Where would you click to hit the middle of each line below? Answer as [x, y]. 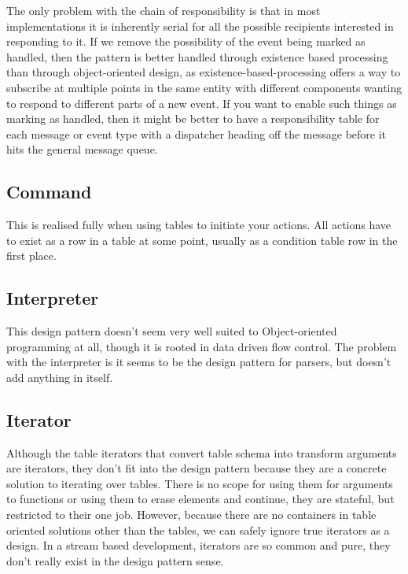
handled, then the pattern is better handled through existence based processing [197, 56]
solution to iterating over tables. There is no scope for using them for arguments [200, 483]
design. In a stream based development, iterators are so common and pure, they [198, 545]
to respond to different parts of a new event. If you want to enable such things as [202, 103]
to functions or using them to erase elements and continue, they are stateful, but [200, 499]
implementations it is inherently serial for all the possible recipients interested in [200, 26]
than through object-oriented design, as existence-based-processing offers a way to [204, 72]
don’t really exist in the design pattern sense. [115, 560]
